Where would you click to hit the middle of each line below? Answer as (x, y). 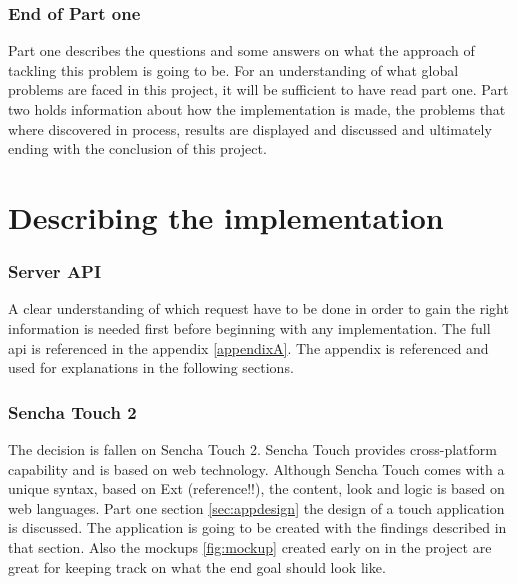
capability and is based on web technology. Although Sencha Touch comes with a (256, 468)
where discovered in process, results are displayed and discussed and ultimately (250, 128)
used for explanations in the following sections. (151, 367)
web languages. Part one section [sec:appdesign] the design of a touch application (256, 507)
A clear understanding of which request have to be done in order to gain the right (258, 308)
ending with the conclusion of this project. (137, 148)
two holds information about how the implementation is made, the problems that (257, 109)
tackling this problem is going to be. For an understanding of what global (233, 69)
